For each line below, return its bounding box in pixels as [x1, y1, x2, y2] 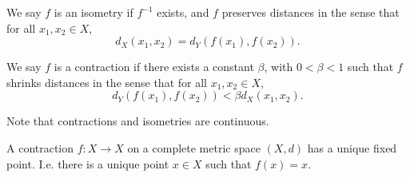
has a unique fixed [307, 139, 397, 156]
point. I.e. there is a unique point [6, 155, 169, 172]
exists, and [157, 4, 209, 20]
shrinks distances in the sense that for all [6, 73, 207, 90]
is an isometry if [54, 4, 133, 20]
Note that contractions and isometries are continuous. [6, 113, 269, 129]
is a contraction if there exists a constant [54, 58, 254, 75]
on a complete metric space [127, 139, 261, 156]
